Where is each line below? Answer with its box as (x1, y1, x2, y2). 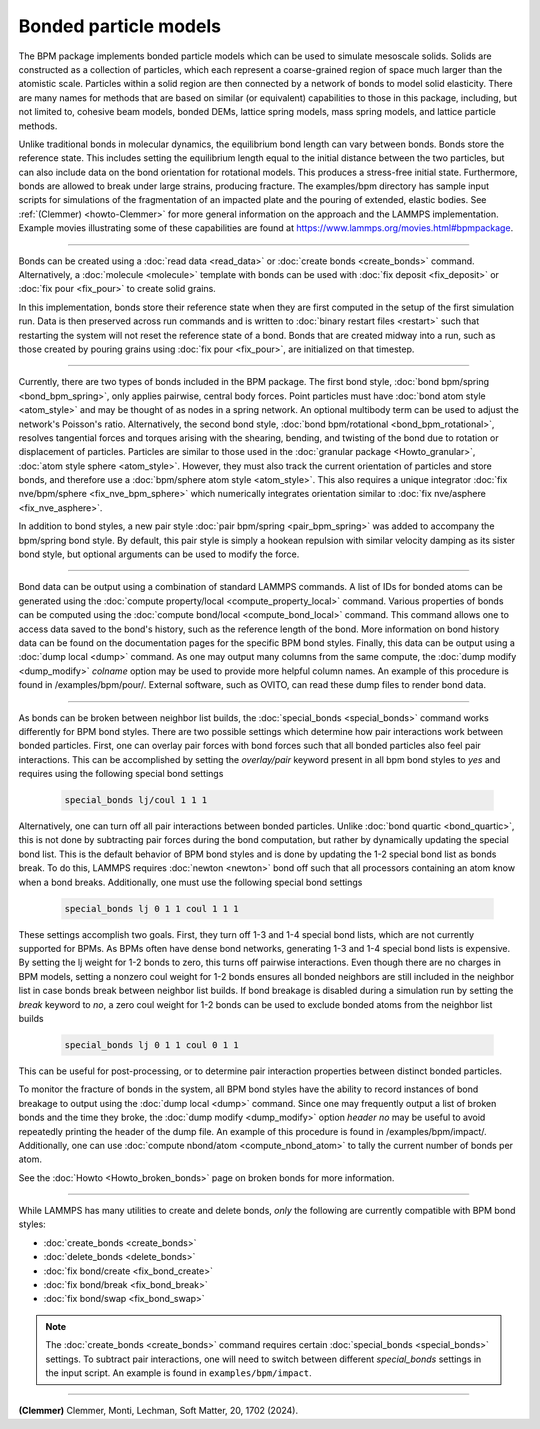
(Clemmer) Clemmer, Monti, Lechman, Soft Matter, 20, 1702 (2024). (18, 1405, 299, 1417)
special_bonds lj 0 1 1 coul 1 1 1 (64, 903, 239, 914)
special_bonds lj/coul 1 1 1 (64, 795, 208, 806)
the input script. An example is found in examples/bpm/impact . (45, 1366, 312, 1379)
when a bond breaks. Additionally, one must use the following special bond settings (18, 876, 363, 888)
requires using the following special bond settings (18, 768, 224, 780)
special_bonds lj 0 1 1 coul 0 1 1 (64, 1039, 239, 1050)
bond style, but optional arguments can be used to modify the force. (18, 548, 300, 560)
